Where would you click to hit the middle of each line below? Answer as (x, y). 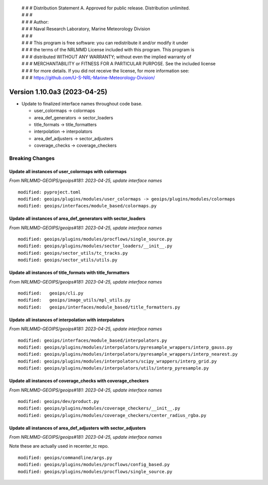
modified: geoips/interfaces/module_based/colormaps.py (87, 206)
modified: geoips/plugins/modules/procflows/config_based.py (94, 465)
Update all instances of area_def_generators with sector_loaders (77, 218)
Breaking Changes (32, 158)
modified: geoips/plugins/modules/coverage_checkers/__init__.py (99, 408)
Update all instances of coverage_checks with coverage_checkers (79, 381)
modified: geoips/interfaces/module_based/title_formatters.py (99, 307)
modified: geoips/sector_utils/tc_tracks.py (73, 253)
